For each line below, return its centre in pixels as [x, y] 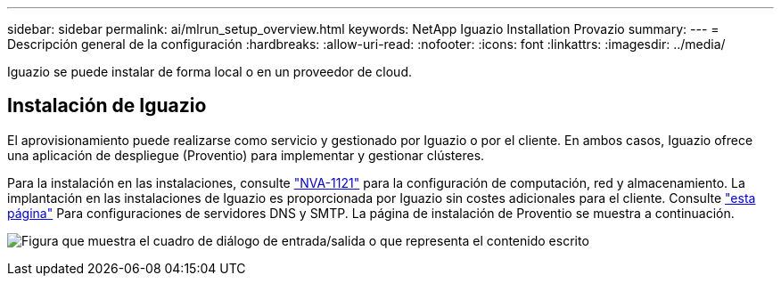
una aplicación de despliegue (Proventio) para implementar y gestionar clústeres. [246, 155]
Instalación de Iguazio [107, 106]
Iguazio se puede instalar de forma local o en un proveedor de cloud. [210, 72]
